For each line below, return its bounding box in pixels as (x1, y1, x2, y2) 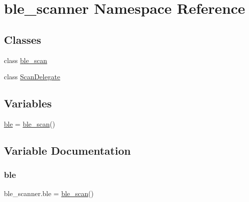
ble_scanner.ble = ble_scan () (4, 188, 94, 198)
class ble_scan (4, 55, 47, 65)
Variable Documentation (4, 142, 131, 158)
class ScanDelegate (4, 71, 61, 82)
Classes (4, 32, 41, 47)
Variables (4, 96, 52, 111)
